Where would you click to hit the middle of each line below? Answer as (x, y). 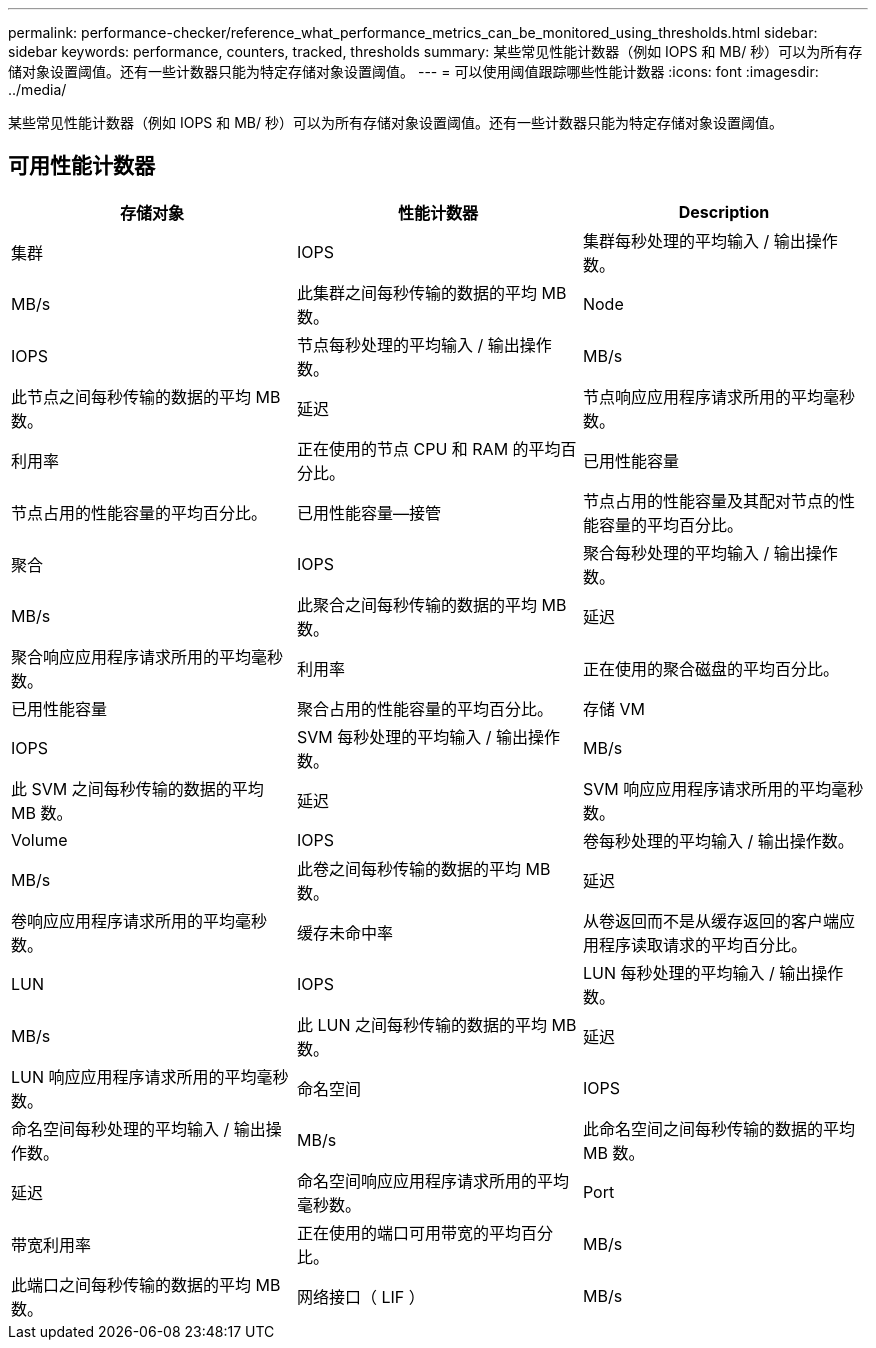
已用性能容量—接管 (368, 512)
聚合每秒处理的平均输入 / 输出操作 (710, 552)
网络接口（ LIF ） (360, 1296)
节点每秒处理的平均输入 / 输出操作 (424, 344)
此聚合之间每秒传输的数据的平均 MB (431, 604)
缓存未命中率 (344, 932)
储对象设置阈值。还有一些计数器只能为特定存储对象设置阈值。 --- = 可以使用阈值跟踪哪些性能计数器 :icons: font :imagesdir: (413, 71)
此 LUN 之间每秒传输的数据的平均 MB (436, 1024)
